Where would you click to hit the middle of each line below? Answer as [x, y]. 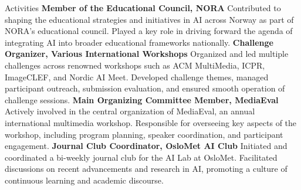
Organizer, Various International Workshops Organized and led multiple [147, 54]
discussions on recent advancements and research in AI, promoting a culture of [146, 169]
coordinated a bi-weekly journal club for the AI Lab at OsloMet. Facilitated [141, 157]
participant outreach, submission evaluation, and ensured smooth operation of [145, 88]
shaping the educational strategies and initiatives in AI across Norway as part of [149, 19]
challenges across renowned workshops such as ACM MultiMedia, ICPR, [135, 65]
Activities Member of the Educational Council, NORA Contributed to [143, 8]
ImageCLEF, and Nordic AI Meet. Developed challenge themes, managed [137, 77]
